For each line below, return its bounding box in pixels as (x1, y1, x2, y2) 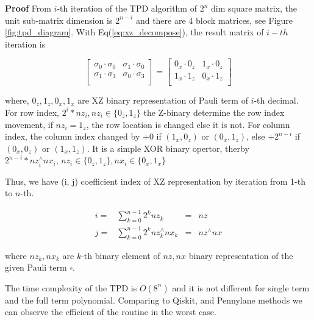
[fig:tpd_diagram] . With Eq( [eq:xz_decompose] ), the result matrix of (5, 26, 264, 38)
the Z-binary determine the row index (143, 105, 285, 118)
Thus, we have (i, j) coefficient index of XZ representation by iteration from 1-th (5, 174, 306, 187)
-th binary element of (81, 249, 160, 261)
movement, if (5, 118, 53, 130)
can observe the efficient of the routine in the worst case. (5, 305, 216, 318)
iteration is (5, 37, 46, 50)
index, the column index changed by (5, 130, 140, 143)
